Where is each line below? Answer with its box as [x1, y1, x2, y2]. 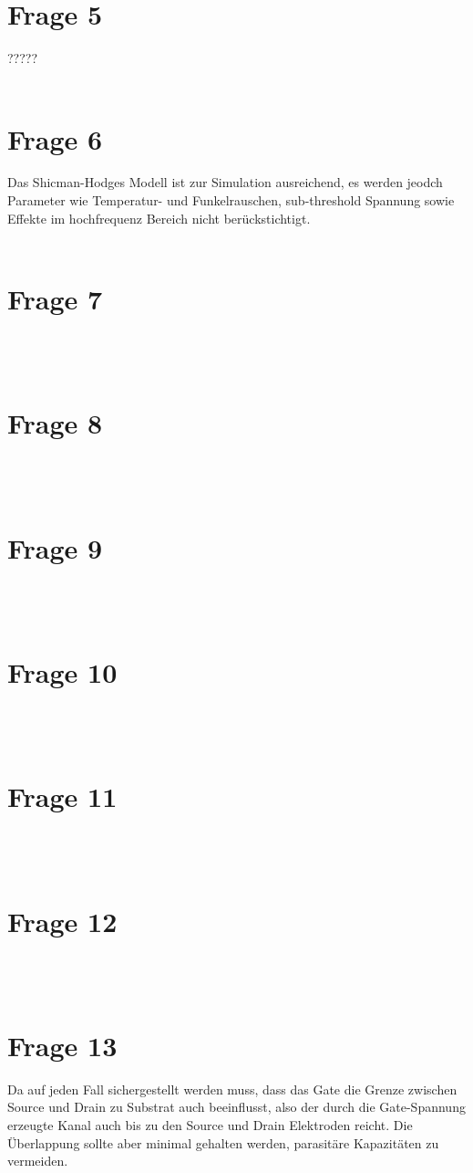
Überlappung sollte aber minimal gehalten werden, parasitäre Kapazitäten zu [7, 1133, 439, 1152]
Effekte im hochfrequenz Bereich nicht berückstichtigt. [7, 208, 311, 227]
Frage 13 [7, 1026, 118, 1063]
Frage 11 [7, 778, 118, 815]
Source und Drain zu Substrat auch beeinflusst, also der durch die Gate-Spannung [7, 1097, 466, 1116]
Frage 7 [7, 280, 103, 317]
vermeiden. [7, 1151, 68, 1170]
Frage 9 [7, 529, 103, 566]
